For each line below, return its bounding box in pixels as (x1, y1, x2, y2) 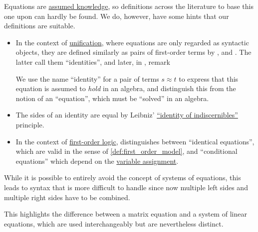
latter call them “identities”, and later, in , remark (15, 56, 170, 67)
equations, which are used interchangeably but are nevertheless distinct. (4, 218, 224, 229)
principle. (15, 119, 44, 129)
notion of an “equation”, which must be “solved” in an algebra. (15, 93, 209, 103)
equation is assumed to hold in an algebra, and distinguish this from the (15, 83, 236, 94)
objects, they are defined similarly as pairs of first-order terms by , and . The (15, 47, 252, 57)
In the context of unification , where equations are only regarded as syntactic (15, 37, 249, 47)
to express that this (179, 73, 239, 84)
